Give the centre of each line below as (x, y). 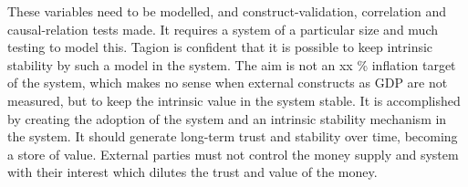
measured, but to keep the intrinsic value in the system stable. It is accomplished (234, 100)
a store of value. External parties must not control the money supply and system (233, 154)
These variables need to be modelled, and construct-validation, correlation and (227, 11)
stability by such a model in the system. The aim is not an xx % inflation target (232, 64)
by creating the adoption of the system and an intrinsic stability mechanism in (227, 118)
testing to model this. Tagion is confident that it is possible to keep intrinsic (220, 47)
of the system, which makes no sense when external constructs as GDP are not (228, 83)
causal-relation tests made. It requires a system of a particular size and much (223, 29)
